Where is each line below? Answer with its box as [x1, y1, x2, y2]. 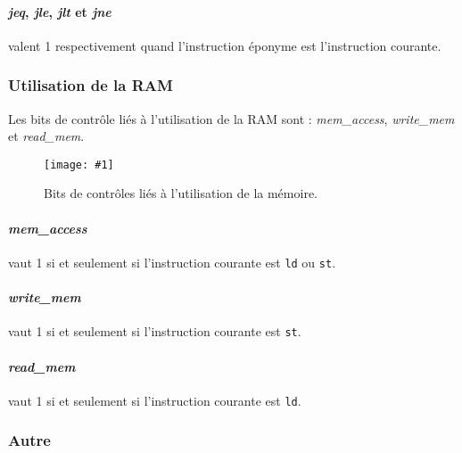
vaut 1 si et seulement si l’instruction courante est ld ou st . [8, 252, 336, 271]
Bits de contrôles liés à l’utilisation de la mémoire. [44, 184, 318, 202]
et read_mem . [8, 127, 85, 145]
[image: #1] [44, 158, 114, 171]
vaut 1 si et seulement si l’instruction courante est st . [8, 322, 301, 341]
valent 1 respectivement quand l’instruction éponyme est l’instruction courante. [8, 36, 441, 54]
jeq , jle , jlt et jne [8, 2, 111, 21]
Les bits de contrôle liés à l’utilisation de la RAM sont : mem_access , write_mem [8, 109, 455, 128]
